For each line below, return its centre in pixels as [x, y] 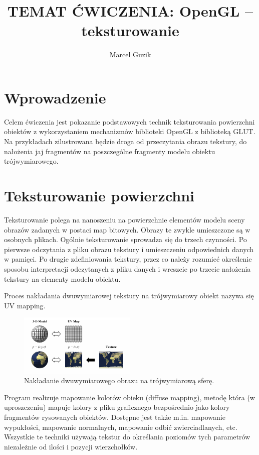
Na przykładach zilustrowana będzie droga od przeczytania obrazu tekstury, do [125, 141]
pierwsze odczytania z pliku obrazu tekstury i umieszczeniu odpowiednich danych [129, 249]
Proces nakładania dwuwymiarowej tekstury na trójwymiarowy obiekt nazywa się [129, 296]
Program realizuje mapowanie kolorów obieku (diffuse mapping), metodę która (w [129, 397]
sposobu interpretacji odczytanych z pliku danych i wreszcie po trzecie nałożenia [127, 268]
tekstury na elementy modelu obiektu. [62, 278]
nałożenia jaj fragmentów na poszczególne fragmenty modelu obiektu [110, 151]
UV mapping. [25, 305]
